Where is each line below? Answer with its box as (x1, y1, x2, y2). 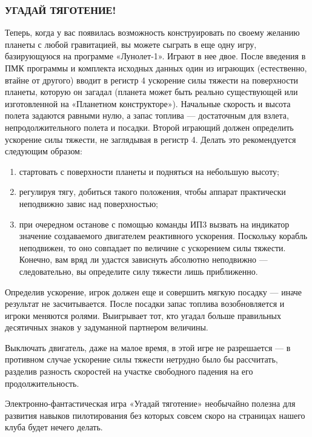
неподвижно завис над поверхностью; (19, 197, 159, 209)
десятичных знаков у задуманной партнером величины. (5, 321, 208, 333)
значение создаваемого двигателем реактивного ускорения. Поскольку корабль (19, 229, 308, 242)
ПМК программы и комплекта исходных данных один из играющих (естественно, (5, 62, 307, 74)
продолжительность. (5, 376, 79, 389)
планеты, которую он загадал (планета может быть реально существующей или (5, 85, 298, 98)
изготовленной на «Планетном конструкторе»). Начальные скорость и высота (5, 97, 291, 110)
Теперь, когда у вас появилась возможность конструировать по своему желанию (5, 26, 300, 39)
